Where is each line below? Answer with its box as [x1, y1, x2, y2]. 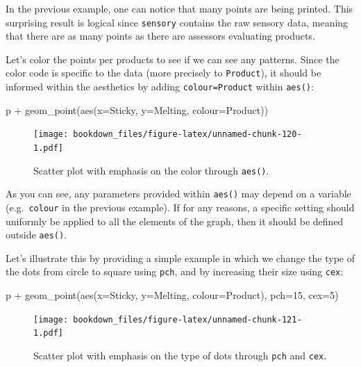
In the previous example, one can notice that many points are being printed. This [6, 1, 353, 15]
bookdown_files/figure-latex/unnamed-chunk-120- [73, 129, 302, 140]
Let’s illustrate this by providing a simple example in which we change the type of [6, 250, 355, 265]
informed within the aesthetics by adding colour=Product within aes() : [6, 79, 314, 94]
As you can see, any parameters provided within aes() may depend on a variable [6, 186, 351, 201]
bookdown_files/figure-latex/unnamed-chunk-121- [73, 314, 302, 325]
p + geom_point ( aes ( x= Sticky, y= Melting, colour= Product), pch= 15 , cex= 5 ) [6, 288, 339, 302]
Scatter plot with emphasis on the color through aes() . [33, 163, 269, 177]
